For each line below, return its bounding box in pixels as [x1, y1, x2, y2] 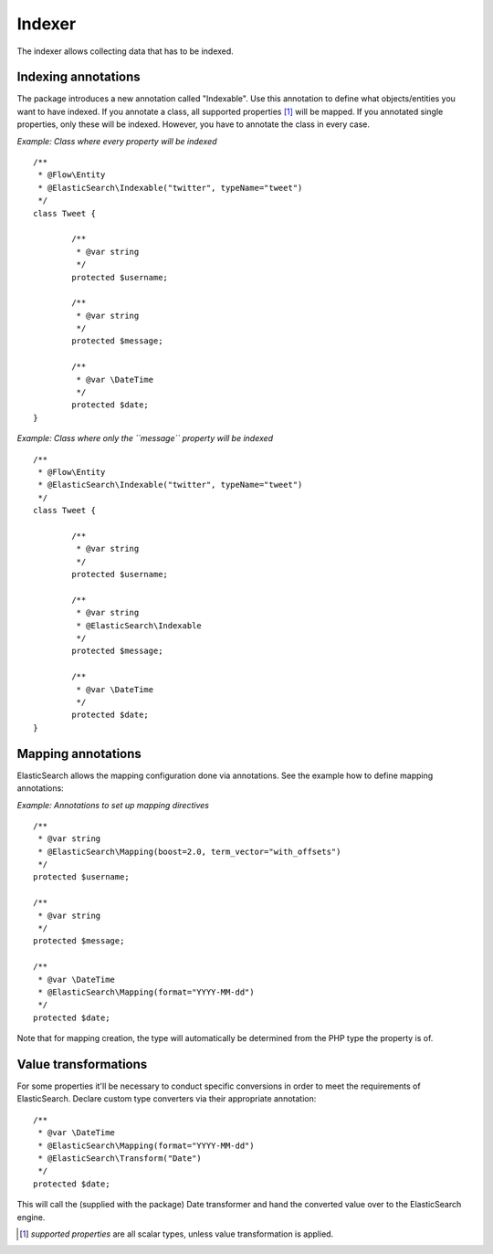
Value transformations [16, 1056, 148, 1072]
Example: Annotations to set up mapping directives [16, 799, 210, 810]
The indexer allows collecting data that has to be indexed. [16, 46, 235, 57]
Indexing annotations [16, 69, 141, 85]
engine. [16, 1211, 46, 1223]
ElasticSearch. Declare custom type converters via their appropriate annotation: [16, 1093, 317, 1104]
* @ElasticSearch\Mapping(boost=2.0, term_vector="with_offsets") [37, 846, 341, 857]
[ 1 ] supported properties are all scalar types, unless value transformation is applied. [19, 1228, 334, 1239]
